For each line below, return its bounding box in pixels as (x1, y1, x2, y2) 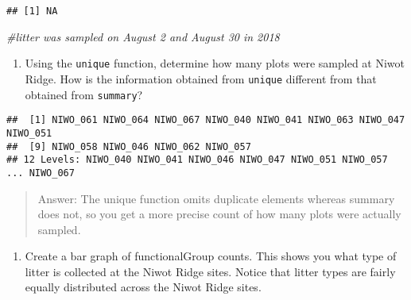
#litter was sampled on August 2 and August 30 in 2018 (6, 28, 280, 44)
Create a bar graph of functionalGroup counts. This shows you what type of (25, 248, 397, 264)
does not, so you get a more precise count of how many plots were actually (37, 206, 401, 222)
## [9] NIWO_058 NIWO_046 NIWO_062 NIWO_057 (6, 140, 251, 152)
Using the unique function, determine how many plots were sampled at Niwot (25, 55, 405, 71)
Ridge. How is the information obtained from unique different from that (25, 70, 377, 87)
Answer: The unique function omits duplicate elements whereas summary (37, 190, 395, 206)
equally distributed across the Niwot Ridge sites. (25, 279, 262, 295)
